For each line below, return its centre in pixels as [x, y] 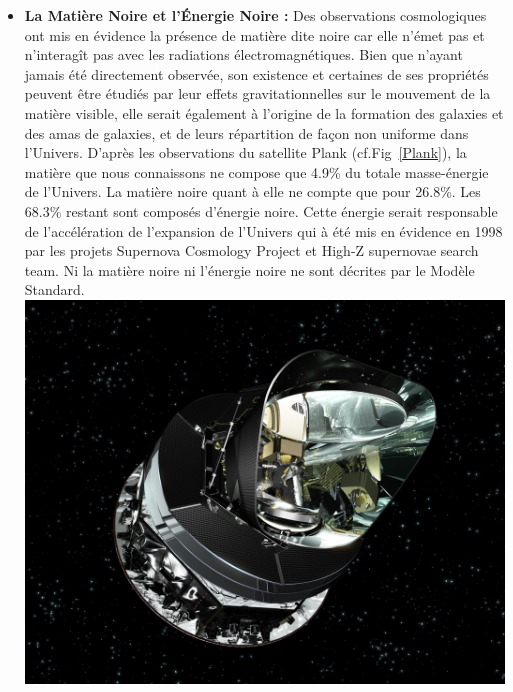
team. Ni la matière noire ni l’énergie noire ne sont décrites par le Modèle [249, 269]
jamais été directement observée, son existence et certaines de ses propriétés [256, 73]
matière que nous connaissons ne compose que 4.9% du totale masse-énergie [256, 171]
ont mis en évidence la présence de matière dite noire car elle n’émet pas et [254, 34]
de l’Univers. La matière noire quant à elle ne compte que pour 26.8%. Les [252, 191]
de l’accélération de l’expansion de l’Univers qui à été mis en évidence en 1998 [263, 230]
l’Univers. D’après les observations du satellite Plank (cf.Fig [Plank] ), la [245, 152]
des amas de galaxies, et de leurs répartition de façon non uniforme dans [246, 132]
